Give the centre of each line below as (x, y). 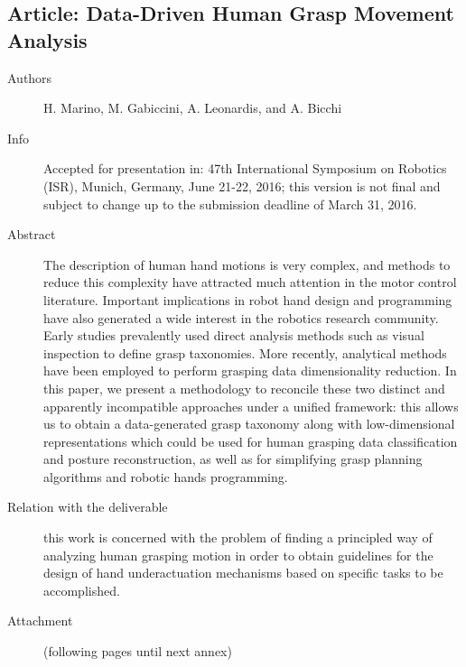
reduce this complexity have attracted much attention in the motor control (250, 282)
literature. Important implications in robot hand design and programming (248, 299)
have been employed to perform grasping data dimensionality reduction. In (250, 371)
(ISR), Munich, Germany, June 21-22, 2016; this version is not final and (242, 185)
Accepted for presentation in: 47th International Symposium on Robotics (245, 168)
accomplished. (82, 590)
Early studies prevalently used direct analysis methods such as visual (234, 335)
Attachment (40, 621)
